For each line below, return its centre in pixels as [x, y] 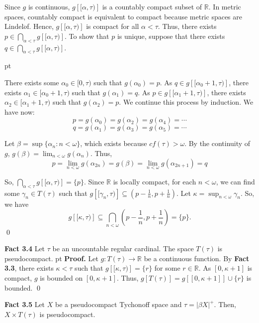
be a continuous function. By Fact [197, 258]
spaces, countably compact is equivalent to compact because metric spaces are [124, 16]
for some [167, 268]
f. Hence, [40, 26]
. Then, [225, 304]
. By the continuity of [217, 143]
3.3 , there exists [29, 268]
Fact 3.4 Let [25, 248]
